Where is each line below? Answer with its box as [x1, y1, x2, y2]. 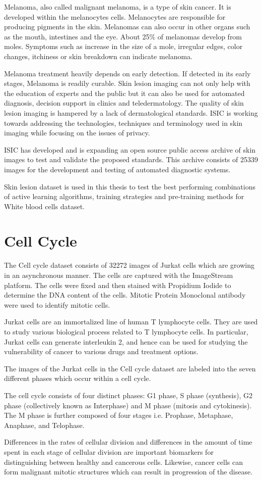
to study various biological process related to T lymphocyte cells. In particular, [4, 326, 248, 337]
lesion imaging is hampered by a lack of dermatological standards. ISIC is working [4, 107, 258, 118]
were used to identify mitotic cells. [4, 299, 110, 310]
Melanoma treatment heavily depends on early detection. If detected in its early [4, 68, 251, 78]
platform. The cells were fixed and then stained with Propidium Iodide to [4, 279, 231, 290]
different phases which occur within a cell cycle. [4, 373, 151, 383]
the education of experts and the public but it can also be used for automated [4, 87, 245, 98]
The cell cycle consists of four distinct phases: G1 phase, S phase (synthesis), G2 [4, 390, 252, 400]
